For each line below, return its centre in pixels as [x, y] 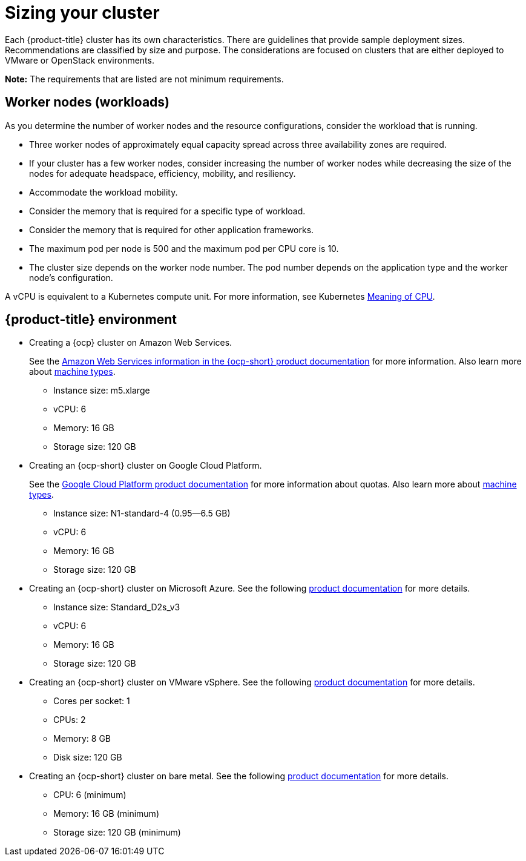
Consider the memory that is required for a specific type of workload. [167, 211]
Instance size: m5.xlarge [102, 391]
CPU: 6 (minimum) [90, 795]
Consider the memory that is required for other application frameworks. [172, 229]
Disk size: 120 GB [88, 757]
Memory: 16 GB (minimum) [106, 814]
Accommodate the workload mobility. [104, 192]
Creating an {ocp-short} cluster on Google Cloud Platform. [146, 466]
